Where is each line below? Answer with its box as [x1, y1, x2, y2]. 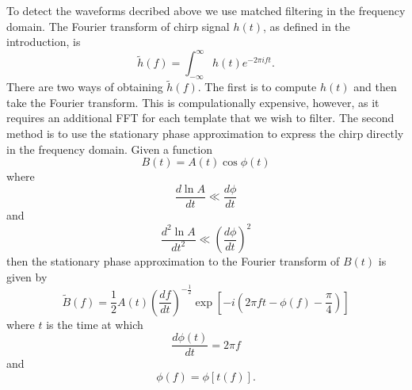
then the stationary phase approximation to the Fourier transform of [6, 253, 340, 270]
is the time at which [46, 315, 143, 332]
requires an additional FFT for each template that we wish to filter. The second [6, 109, 395, 126]
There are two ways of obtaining [6, 78, 163, 95]
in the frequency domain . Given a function [6, 140, 212, 157]
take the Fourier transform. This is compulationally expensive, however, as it [6, 94, 380, 110]
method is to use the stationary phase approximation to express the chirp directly [6, 125, 404, 142]
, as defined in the [263, 17, 350, 34]
